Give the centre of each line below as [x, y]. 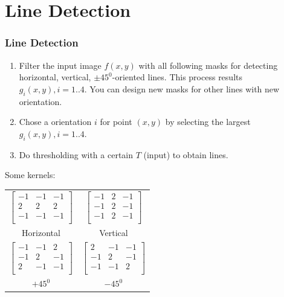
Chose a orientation [55, 122]
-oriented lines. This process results [177, 77]
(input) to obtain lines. [186, 154]
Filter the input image [60, 65]
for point [116, 122]
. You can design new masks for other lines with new [182, 88]
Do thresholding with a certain [76, 154]
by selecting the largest [208, 122]
